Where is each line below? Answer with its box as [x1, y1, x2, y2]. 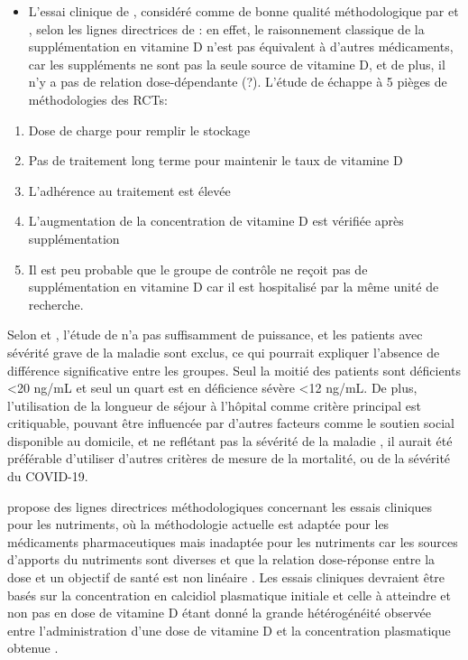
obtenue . [7, 638, 59, 657]
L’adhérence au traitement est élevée [28, 181, 231, 200]
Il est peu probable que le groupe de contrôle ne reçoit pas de [28, 259, 368, 278]
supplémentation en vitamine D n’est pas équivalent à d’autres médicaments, [28, 37, 454, 56]
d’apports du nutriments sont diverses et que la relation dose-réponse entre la [7, 550, 436, 569]
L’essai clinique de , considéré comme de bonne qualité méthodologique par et [28, 2, 459, 20]
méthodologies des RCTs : [28, 89, 168, 108]
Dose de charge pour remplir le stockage [28, 120, 251, 139]
